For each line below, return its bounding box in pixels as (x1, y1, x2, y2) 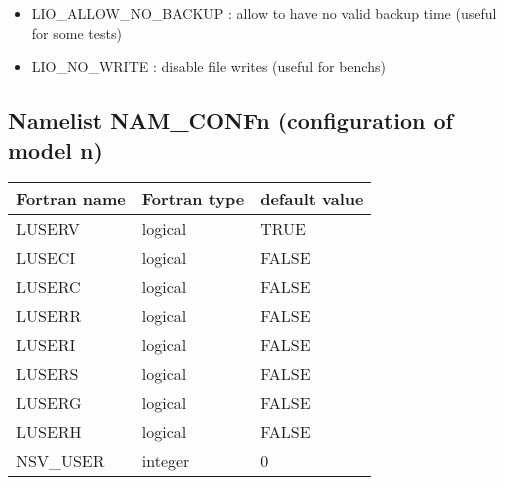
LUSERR (16, 304, 82, 328)
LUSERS (16, 362, 79, 386)
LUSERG (16, 391, 82, 415)
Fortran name (16, 187, 126, 211)
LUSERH (16, 420, 82, 444)
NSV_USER (16, 449, 105, 473)
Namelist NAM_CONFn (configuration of (8, 105, 453, 136)
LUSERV (16, 217, 80, 241)
